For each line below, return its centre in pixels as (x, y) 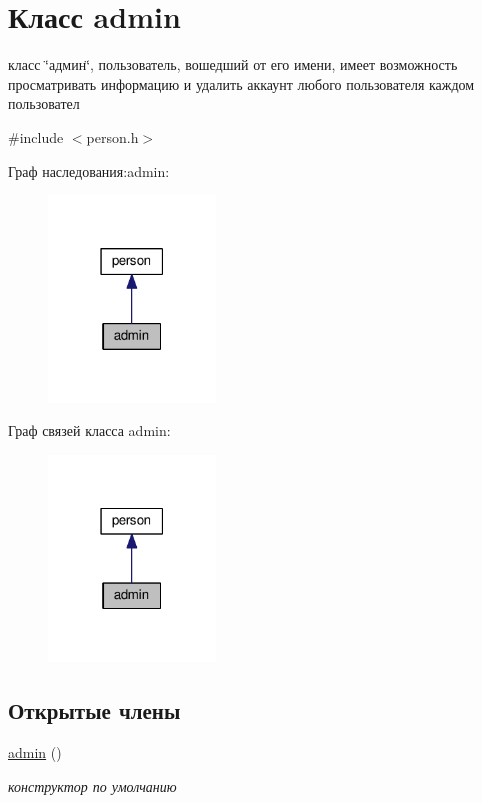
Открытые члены (94, 710)
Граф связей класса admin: (89, 430)
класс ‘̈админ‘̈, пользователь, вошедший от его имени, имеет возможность (233, 64)
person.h (112, 136)
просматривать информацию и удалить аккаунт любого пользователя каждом (241, 83)
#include (36, 136)
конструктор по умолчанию (92, 785)
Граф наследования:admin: (89, 170)
